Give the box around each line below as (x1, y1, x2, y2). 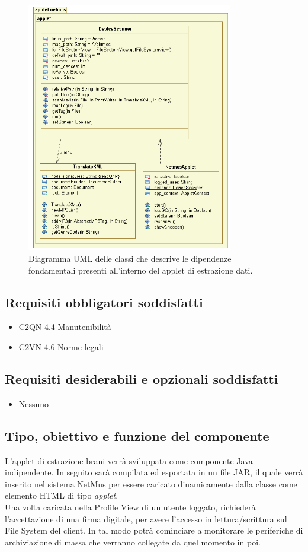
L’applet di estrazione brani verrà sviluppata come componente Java (5, 454, 253, 467)
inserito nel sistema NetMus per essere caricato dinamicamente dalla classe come (5, 477, 297, 490)
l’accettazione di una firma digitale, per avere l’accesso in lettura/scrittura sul (5, 512, 287, 525)
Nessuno (18, 397, 49, 410)
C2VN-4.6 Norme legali (18, 340, 104, 353)
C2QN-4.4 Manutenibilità (18, 321, 111, 333)
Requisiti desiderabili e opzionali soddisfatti (5, 369, 278, 388)
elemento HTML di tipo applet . (5, 489, 118, 502)
